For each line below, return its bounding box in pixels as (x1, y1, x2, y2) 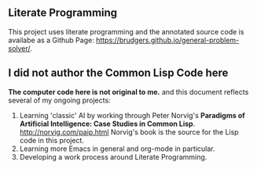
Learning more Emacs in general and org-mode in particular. (19, 144, 215, 153)
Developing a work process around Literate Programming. (19, 152, 207, 161)
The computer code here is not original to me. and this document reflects (8, 87, 249, 96)
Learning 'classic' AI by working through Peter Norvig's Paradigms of (19, 110, 245, 120)
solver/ (8, 43, 31, 53)
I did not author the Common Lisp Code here (8, 67, 229, 80)
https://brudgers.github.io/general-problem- (95, 35, 240, 45)
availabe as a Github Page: (8, 35, 94, 45)
